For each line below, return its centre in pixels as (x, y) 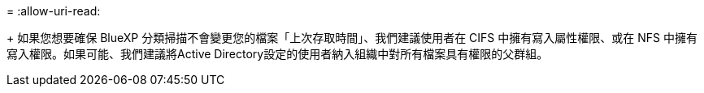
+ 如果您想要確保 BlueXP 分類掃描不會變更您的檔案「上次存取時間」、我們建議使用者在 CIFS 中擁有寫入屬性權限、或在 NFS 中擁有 (352, 38)
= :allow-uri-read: (54, 11)
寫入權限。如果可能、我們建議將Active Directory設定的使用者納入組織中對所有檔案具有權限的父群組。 (278, 54)
